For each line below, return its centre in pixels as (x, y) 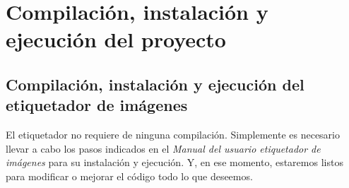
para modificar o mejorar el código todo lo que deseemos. (129, 176)
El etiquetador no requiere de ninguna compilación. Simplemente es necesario (173, 135)
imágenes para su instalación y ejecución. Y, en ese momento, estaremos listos (174, 162)
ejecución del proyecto (116, 39)
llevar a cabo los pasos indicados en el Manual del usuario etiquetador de (163, 148)
